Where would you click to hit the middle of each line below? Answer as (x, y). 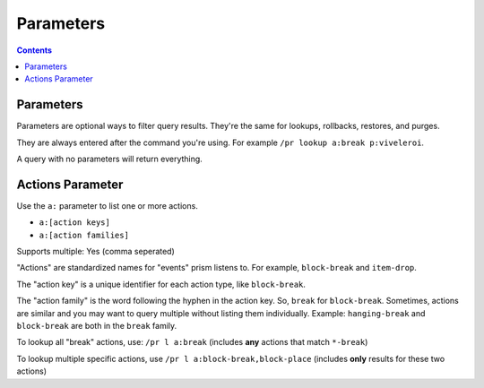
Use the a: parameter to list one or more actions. (108, 205)
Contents (35, 50)
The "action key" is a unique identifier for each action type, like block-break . (161, 284)
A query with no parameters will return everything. (110, 159)
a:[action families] (84, 235)
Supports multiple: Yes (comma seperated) (95, 252)
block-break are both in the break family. (97, 326)
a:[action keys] (75, 223)
